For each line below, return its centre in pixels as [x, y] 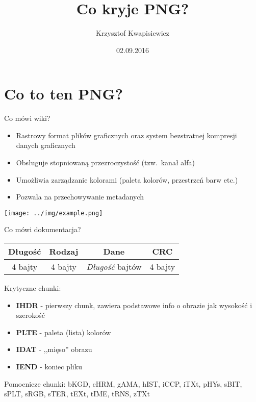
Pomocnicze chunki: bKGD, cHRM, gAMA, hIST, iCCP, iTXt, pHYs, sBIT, [123, 383]
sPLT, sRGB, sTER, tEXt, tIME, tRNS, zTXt [77, 394]
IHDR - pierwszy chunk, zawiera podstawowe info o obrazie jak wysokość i [134, 305]
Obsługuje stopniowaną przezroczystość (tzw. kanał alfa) [105, 162]
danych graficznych [46, 145]
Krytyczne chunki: [33, 288]
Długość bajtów [114, 267]
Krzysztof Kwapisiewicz [133, 33]
